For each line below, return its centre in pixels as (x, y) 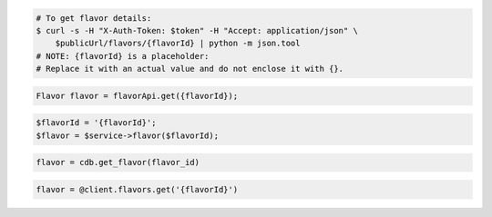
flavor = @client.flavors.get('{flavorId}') (137, 189)
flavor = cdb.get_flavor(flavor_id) (118, 163)
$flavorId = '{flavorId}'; (96, 123)
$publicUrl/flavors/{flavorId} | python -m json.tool (178, 44)
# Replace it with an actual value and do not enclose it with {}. (190, 69)
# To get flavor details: (94, 18)
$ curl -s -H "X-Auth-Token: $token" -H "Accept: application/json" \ (197, 30)
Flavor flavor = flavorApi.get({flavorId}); (137, 96)
